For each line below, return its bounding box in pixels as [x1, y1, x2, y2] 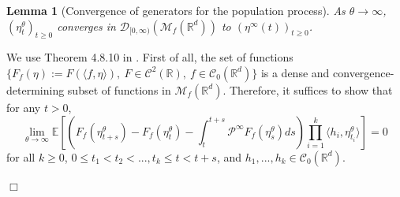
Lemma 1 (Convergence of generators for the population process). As [6, 2, 346, 18]
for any [6, 98, 41, 115]
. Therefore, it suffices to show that [222, 81, 393, 98]
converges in [57, 17, 116, 34]
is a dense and [260, 64, 330, 80]
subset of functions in [67, 81, 171, 98]
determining [6, 81, 65, 98]
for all [6, 148, 36, 165]
